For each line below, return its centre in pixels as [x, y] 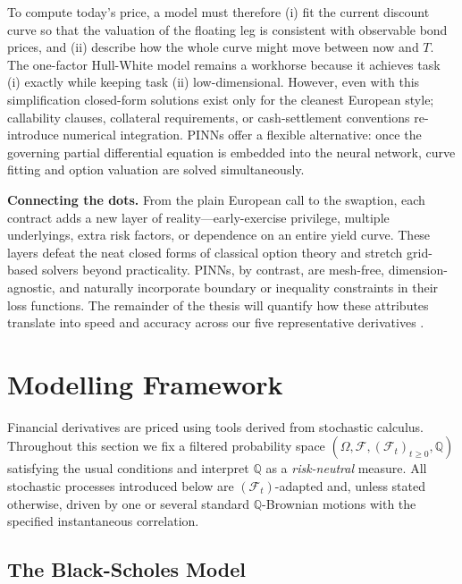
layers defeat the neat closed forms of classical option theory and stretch [205, 252]
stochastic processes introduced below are [121, 486]
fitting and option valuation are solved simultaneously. [156, 169]
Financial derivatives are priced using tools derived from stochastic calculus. [215, 426]
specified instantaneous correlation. [103, 521]
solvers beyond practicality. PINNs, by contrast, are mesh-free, [213, 270]
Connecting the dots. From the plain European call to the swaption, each [216, 199]
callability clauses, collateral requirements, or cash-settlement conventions [209, 117]
